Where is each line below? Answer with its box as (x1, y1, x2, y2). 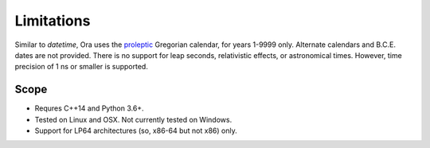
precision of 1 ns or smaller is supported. (14, 62, 149, 72)
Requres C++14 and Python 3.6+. (34, 103, 144, 113)
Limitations (14, 12, 91, 29)
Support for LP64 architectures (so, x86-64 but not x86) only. (34, 126, 238, 135)
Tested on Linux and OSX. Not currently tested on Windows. (34, 115, 233, 124)
